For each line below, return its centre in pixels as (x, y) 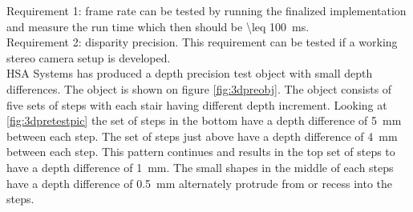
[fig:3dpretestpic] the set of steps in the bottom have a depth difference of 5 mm (204, 120)
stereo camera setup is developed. (89, 57)
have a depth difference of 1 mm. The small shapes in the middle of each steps (200, 167)
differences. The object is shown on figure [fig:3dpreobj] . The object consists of (199, 88)
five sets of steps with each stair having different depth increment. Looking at (197, 104)
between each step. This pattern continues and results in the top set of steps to (201, 152)
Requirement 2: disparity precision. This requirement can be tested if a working (202, 42)
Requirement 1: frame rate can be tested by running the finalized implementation (206, 10)
